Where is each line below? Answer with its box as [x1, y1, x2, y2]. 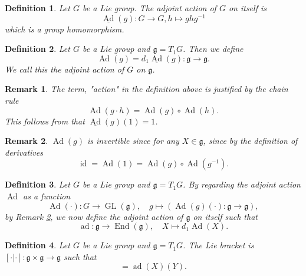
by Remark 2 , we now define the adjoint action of [5, 210, 183, 222]
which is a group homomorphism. [5, 22, 124, 35]
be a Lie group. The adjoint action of [82, 2, 216, 14]
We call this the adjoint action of [5, 63, 124, 75]
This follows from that [5, 114, 85, 127]
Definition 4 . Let [5, 239, 70, 251]
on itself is [228, 2, 266, 14]
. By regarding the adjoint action [183, 178, 301, 190]
